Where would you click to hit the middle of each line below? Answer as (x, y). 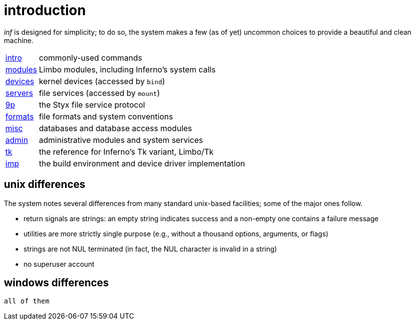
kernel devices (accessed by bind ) (102, 81)
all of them (27, 301)
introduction (45, 10)
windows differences (57, 283)
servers (19, 93)
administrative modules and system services (121, 140)
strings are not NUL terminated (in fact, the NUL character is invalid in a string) (150, 249)
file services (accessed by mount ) (99, 93)
